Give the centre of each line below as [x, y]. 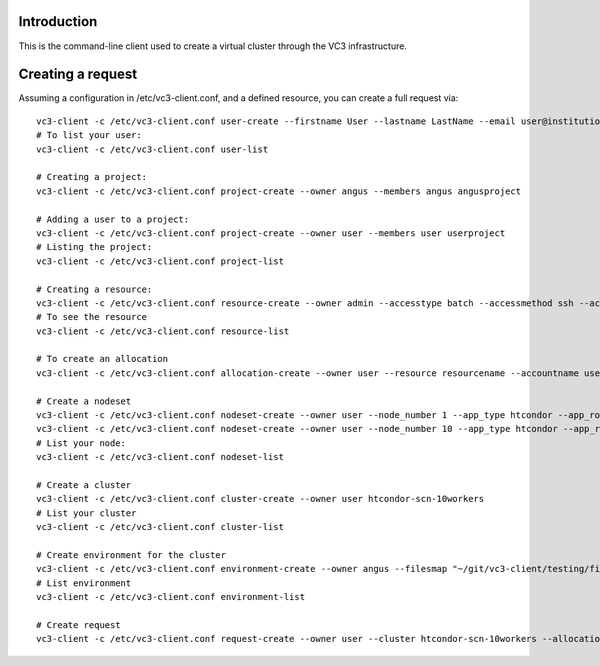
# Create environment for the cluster [131, 554]
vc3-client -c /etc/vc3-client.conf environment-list [170, 597]
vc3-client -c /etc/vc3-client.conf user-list [152, 149]
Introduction [58, 21]
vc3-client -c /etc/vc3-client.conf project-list [160, 261]
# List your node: [81, 443]
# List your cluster [86, 513]
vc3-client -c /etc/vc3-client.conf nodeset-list [160, 457]
